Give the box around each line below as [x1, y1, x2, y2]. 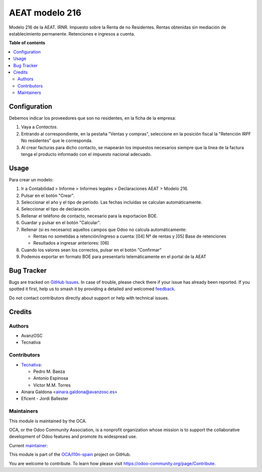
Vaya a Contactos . [21, 124, 58, 130]
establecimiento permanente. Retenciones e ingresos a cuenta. [9, 31, 135, 36]
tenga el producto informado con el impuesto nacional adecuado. [21, 151, 152, 157]
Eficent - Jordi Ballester [21, 396, 68, 402]
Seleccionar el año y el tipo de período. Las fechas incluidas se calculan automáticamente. [21, 199, 202, 205]
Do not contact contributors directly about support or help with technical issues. [9, 295, 169, 301]
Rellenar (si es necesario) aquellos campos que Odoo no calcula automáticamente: [21, 227, 187, 232]
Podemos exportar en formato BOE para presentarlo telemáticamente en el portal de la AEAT [21, 254, 206, 260]
